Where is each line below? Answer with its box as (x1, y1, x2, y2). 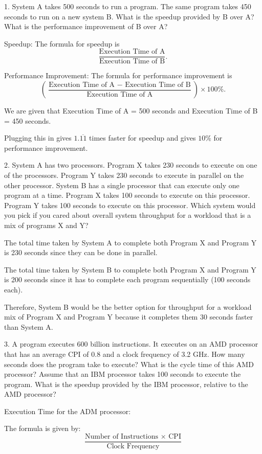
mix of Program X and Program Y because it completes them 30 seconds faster (4, 311, 253, 322)
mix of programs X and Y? (4, 219, 89, 230)
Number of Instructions (85, 433, 159, 441)
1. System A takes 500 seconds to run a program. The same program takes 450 (4, 1, 251, 11)
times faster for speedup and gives (89, 132, 196, 143)
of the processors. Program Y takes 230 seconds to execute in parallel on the (4, 170, 244, 180)
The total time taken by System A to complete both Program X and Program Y (4, 237, 257, 247)
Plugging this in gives (4, 132, 72, 143)
